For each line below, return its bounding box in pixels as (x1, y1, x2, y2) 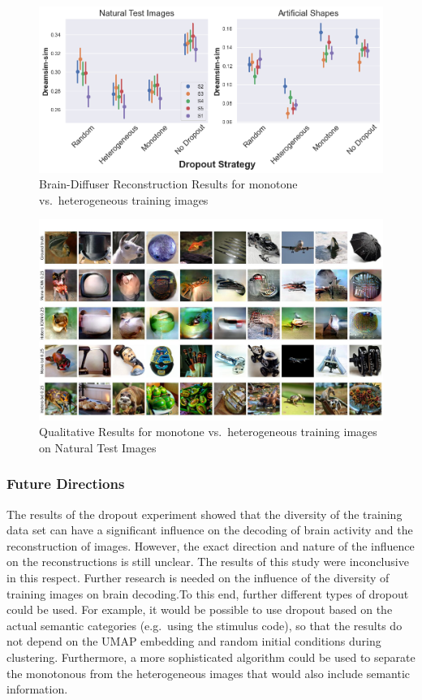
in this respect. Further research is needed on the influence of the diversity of (6, 569, 390, 586)
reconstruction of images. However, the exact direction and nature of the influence (6, 537, 415, 554)
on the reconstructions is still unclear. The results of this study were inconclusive (6, 553, 409, 570)
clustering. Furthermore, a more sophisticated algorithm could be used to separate (6, 649, 416, 666)
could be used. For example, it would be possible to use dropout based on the (6, 601, 393, 618)
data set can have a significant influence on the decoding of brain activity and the (6, 521, 413, 538)
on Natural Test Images (39, 439, 157, 456)
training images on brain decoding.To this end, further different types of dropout (6, 585, 409, 602)
